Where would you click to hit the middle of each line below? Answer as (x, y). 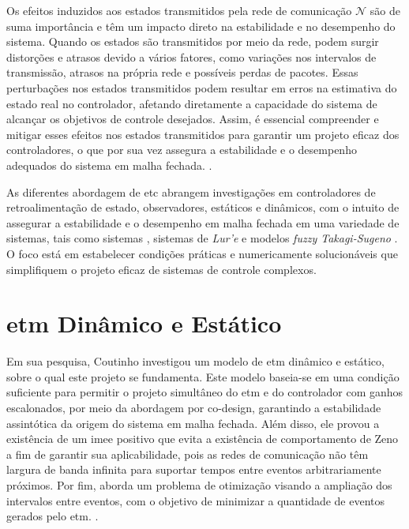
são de (385, 10)
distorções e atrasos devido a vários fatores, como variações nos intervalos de (191, 56)
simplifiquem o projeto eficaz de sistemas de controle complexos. (161, 269)
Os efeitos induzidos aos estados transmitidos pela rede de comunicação (179, 10)
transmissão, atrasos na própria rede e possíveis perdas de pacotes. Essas (182, 72)
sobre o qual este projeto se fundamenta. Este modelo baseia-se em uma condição (203, 376)
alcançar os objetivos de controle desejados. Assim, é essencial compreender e (193, 119)
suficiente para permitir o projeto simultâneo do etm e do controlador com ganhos (205, 392)
